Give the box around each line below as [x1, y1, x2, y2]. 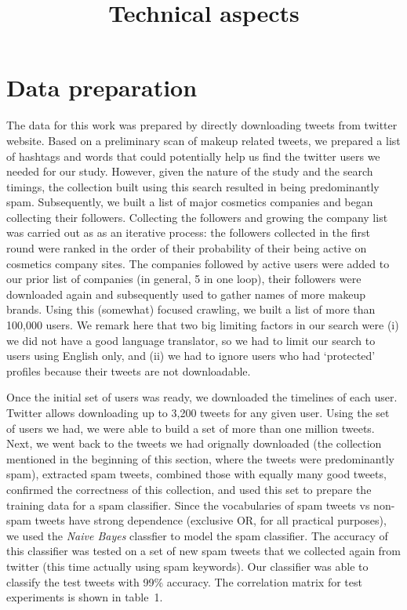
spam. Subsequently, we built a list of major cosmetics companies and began [6, 194, 373, 210]
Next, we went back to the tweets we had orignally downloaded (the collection [6, 435, 382, 452]
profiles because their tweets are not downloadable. [6, 362, 251, 379]
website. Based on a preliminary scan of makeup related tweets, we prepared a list [6, 132, 401, 148]
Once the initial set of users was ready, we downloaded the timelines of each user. [6, 389, 398, 405]
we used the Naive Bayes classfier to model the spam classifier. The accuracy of [6, 527, 388, 543]
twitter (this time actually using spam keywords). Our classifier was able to [6, 557, 369, 574]
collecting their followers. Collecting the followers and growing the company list [6, 209, 388, 225]
